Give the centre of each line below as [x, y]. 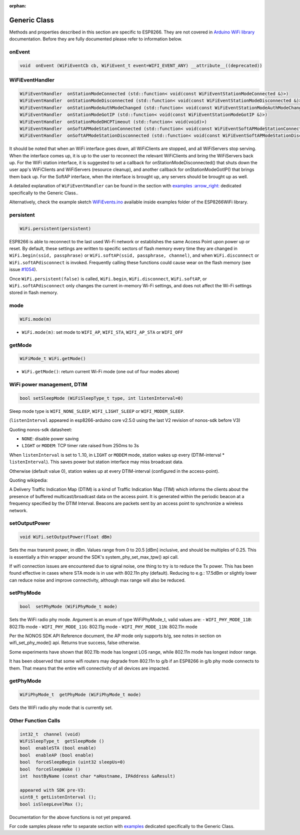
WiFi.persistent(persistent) [55, 228]
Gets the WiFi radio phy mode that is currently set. [61, 708]
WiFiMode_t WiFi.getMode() [53, 359]
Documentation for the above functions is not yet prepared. [70, 817]
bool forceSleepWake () [50, 769]
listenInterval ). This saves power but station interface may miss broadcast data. [96, 462]
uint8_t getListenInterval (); [58, 797]
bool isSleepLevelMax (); [51, 804]
